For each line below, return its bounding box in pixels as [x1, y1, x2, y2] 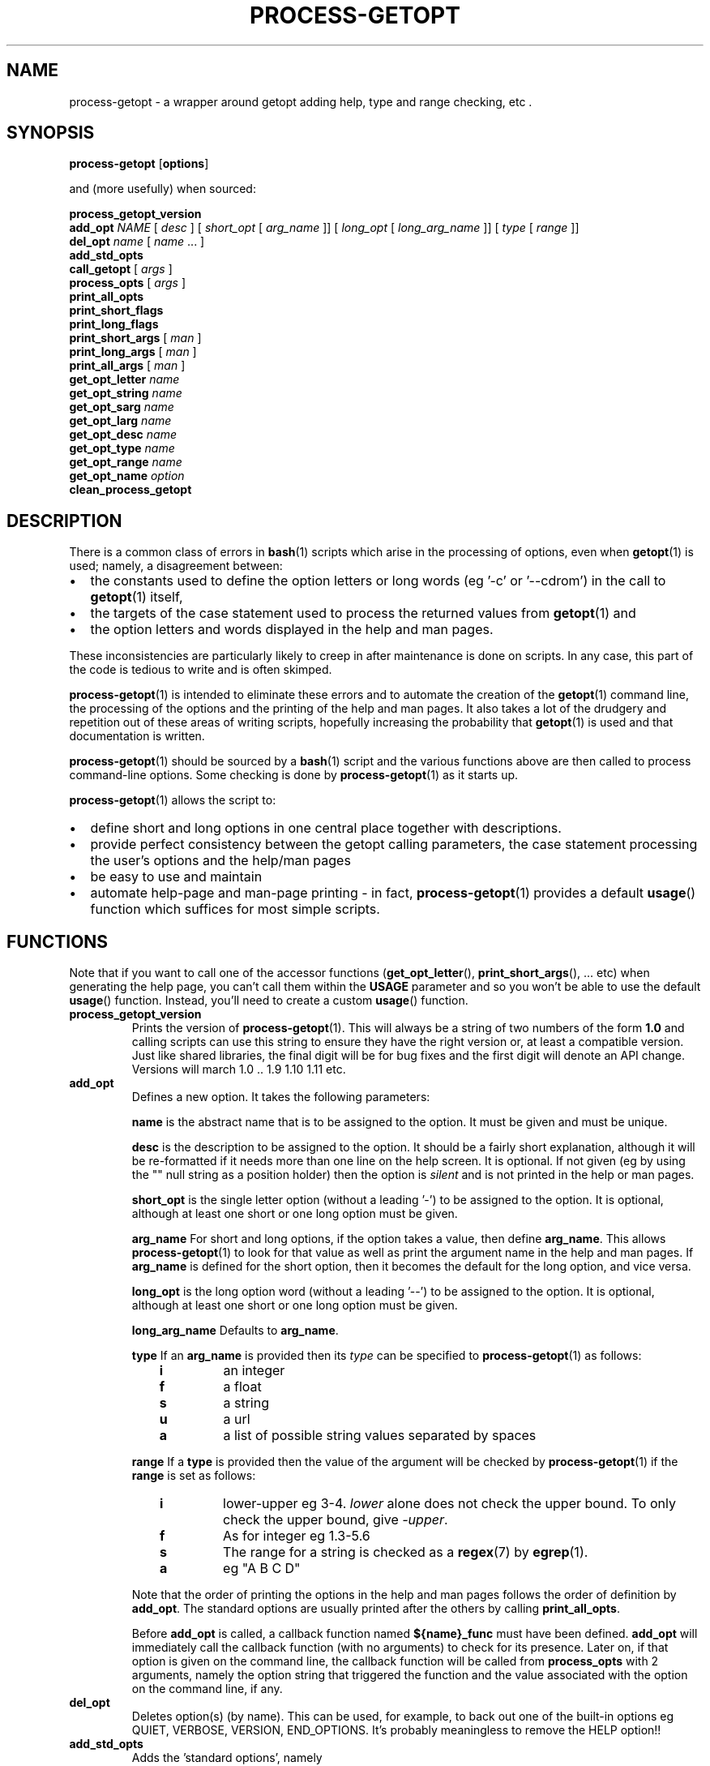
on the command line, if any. [131, 1682, 283, 1696]
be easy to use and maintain [90, 868, 263, 885]
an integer [223, 1362, 285, 1379]
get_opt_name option [69, 469, 185, 483]
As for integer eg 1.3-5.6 [223, 1528, 370, 1545]
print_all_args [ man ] [69, 358, 186, 373]
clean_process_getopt [69, 482, 192, 497]
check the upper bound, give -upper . [223, 1511, 448, 1528]
